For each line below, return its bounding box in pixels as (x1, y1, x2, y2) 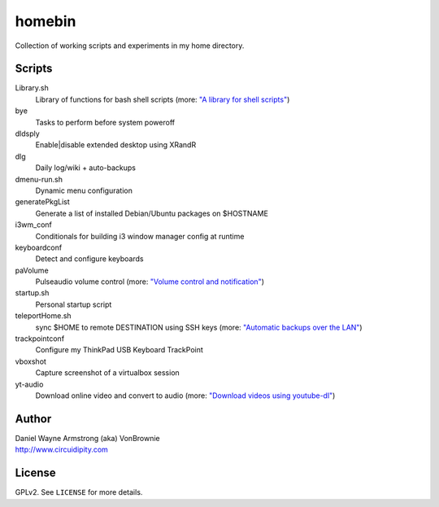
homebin (15, 12, 76, 30)
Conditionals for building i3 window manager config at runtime (35, 231, 245, 241)
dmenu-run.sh (15, 174, 63, 184)
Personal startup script (35, 299, 112, 309)
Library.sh (15, 83, 49, 93)
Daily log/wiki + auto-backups (35, 163, 137, 173)
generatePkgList (15, 197, 71, 207)
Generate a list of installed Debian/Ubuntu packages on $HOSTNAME (35, 208, 268, 218)
